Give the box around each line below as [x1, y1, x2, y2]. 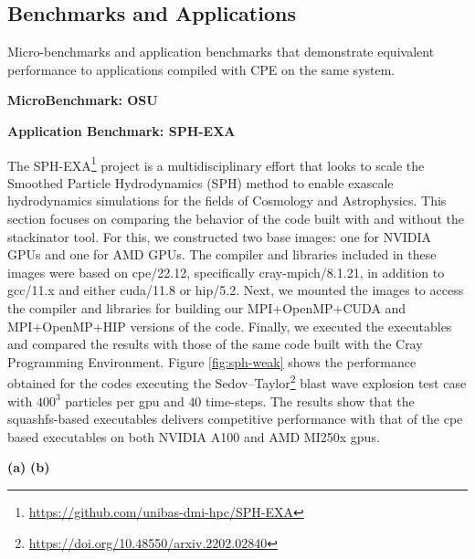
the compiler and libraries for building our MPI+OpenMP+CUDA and [7, 298, 406, 317]
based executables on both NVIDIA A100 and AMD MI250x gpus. [7, 427, 380, 446]
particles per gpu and [65, 391, 185, 410]
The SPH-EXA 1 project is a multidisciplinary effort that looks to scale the [7, 153, 425, 174]
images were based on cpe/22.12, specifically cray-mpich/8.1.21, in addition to [7, 262, 445, 281]
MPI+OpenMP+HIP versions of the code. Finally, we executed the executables [7, 316, 452, 335]
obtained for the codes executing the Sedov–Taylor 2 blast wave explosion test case [7, 371, 467, 393]
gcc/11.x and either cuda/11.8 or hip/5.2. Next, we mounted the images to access [7, 280, 464, 300]
